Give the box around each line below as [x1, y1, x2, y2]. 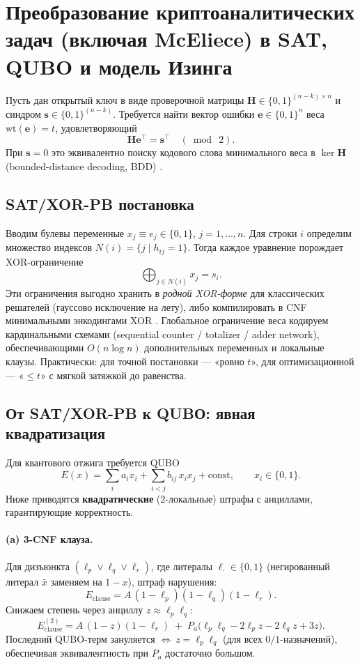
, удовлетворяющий [55, 120, 137, 135]
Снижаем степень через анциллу [6, 602, 143, 617]
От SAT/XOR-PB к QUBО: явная [6, 402, 256, 423]
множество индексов [6, 240, 93, 254]
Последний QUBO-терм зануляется [6, 631, 155, 645]
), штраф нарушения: [127, 574, 217, 588]
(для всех [223, 631, 263, 645]
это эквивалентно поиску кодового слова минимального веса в [51, 145, 315, 160]
